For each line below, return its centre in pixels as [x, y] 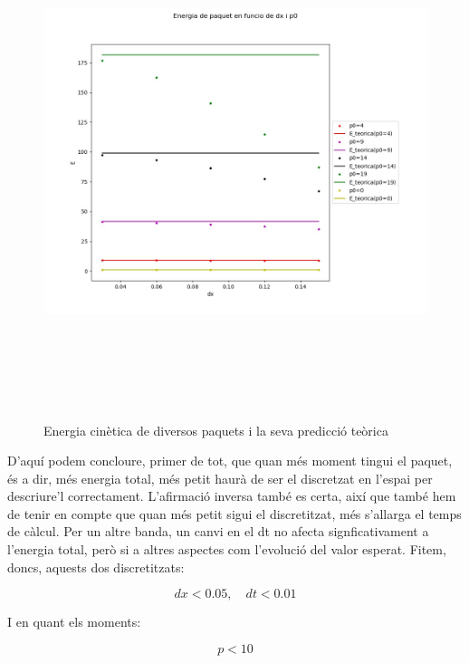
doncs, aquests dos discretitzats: [96, 567]
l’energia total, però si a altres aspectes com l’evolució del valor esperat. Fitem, [227, 549]
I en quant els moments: [74, 622]
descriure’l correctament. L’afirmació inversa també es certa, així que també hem [232, 496]
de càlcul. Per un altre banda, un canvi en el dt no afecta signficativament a [218, 531]
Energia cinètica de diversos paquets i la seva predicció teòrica [216, 430]
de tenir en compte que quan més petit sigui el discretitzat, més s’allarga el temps [234, 513]
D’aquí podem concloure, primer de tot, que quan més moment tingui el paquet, [230, 461]
